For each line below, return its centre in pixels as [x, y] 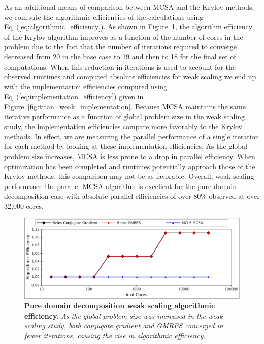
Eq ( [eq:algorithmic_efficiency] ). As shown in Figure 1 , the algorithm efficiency [128, 27]
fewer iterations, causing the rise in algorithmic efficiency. [115, 336]
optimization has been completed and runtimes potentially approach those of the [130, 166]
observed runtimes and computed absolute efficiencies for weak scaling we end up [130, 76]
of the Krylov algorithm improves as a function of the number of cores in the [124, 36]
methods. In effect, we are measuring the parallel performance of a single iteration [132, 136]
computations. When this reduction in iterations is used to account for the [120, 66]
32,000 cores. [24, 206]
